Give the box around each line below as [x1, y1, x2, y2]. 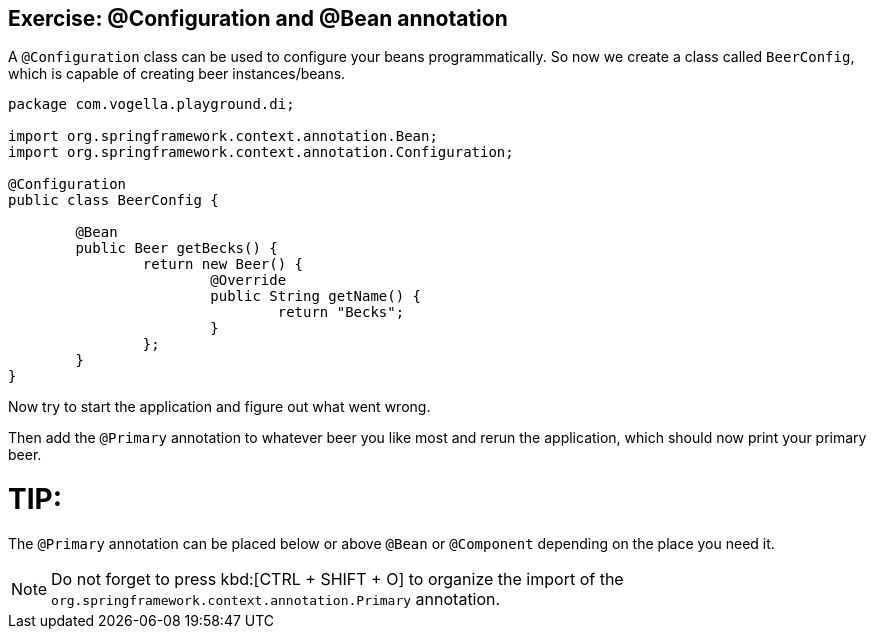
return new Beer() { [142, 256, 304, 273]
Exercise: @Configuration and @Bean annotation [8, 6, 508, 31]
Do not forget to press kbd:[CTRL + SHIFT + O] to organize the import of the [51, 568, 624, 589]
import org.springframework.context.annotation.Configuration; [8, 144, 514, 161]
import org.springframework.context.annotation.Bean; [8, 128, 438, 145]
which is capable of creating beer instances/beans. [8, 65, 346, 83]
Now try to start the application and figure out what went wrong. [8, 398, 431, 416]
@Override [210, 272, 287, 289]
